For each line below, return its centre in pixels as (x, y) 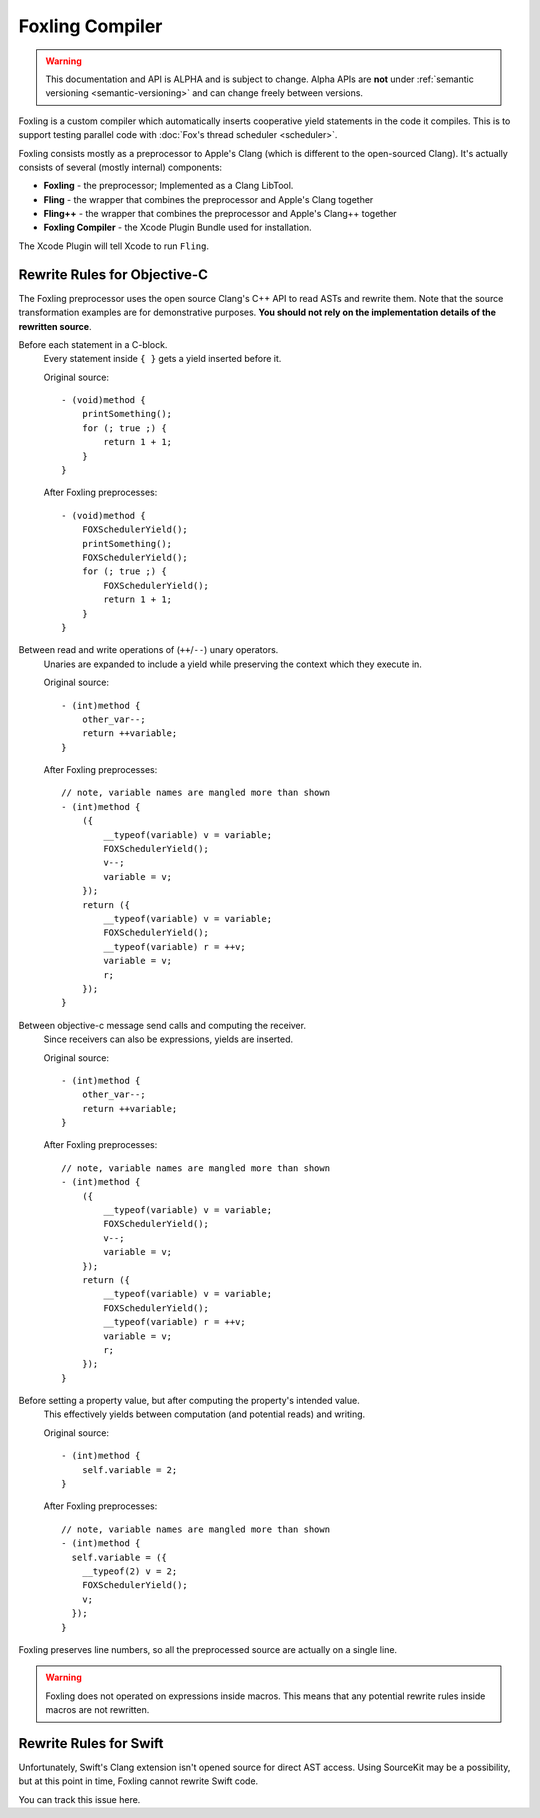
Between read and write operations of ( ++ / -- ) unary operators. (148, 650)
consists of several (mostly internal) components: (120, 167)
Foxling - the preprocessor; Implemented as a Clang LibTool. (168, 186)
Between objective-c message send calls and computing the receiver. (162, 1025)
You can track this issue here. (79, 1799)
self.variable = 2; (129, 1469)
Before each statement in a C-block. (93, 344)
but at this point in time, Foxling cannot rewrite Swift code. (138, 1781)
